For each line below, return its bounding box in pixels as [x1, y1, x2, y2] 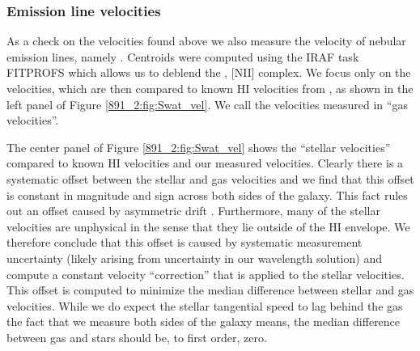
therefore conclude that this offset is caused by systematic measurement [6, 234, 363, 251]
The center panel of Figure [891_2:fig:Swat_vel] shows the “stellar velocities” [6, 138, 391, 155]
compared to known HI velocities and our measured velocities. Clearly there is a [6, 154, 404, 171]
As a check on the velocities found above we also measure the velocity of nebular [6, 32, 406, 49]
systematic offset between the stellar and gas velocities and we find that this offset [6, 170, 414, 187]
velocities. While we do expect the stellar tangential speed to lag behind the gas [6, 297, 403, 314]
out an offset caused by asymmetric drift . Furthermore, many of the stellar [6, 202, 380, 219]
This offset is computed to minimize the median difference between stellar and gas [6, 281, 414, 298]
